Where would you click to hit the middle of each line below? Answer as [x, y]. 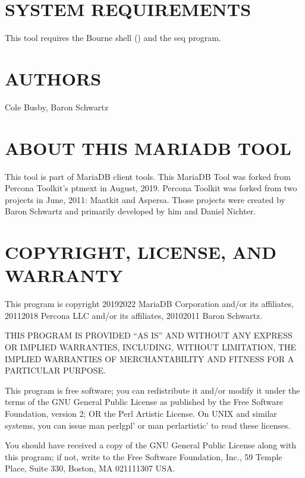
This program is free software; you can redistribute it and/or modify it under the [152, 390]
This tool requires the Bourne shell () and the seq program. [113, 38]
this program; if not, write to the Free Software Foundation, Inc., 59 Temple [144, 456]
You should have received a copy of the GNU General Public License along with [151, 445]
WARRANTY [64, 275]
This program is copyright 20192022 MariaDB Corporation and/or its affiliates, [149, 304]
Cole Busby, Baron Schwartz [56, 107]
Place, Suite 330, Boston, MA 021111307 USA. [90, 468]
